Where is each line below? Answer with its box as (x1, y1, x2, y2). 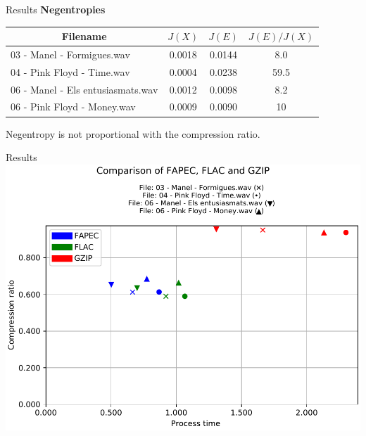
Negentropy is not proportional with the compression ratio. (6, 126, 260, 141)
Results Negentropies (6, 2, 106, 16)
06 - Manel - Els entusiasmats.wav (11, 82, 158, 96)
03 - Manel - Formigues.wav (11, 46, 130, 61)
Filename (61, 29, 107, 44)
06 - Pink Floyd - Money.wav (11, 99, 136, 114)
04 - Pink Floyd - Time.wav (11, 64, 130, 79)
